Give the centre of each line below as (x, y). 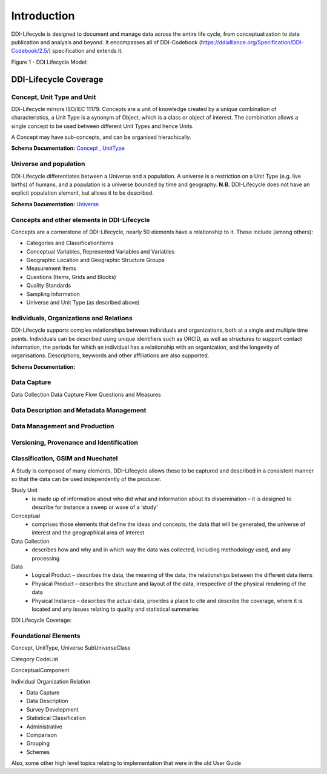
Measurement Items (51, 268)
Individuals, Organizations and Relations (72, 318)
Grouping (38, 744)
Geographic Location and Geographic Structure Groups (95, 260)
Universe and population (48, 164)
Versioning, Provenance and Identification (75, 442)
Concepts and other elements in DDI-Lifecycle (81, 220)
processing (46, 558)
